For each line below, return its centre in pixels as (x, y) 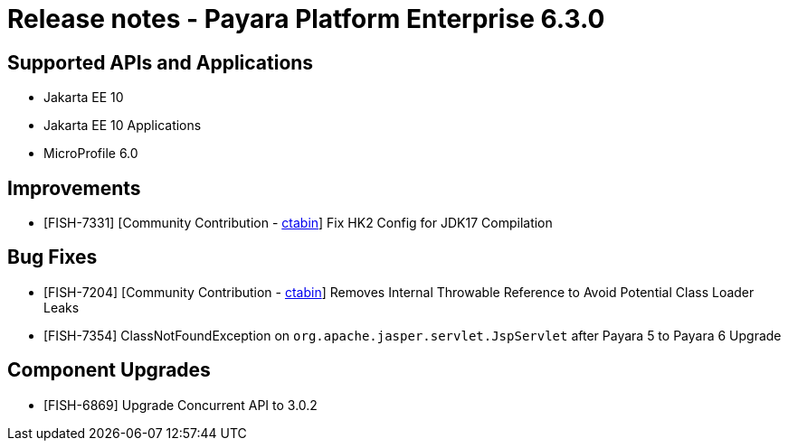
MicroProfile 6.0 (91, 154)
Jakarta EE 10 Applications (123, 126)
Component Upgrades (109, 370)
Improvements (74, 188)
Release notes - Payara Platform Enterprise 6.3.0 (306, 19)
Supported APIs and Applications (161, 62)
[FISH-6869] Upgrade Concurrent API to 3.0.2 (180, 405)
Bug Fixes (52, 257)
